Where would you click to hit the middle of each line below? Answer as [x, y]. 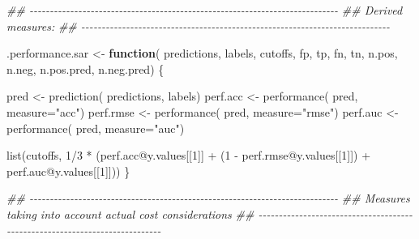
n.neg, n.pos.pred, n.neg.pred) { [86, 68]
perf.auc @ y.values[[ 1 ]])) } [68, 171]
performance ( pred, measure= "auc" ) [96, 128]
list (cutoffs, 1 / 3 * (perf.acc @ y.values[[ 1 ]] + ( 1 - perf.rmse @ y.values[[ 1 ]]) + [189, 155]
